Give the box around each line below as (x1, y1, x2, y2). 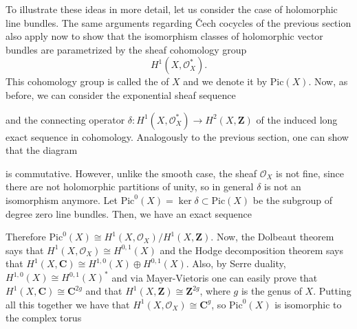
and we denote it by (183, 74, 268, 89)
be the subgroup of (252, 192, 333, 207)
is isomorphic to (274, 297, 342, 311)
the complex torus (6, 310, 82, 325)
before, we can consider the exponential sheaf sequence (6, 87, 236, 102)
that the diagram (6, 143, 78, 157)
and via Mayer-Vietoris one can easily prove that (111, 270, 318, 284)
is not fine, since (276, 166, 345, 180)
